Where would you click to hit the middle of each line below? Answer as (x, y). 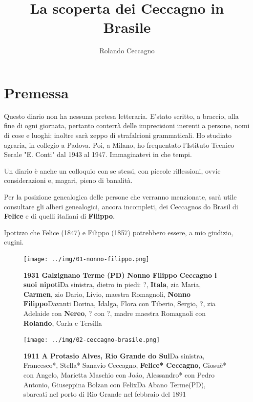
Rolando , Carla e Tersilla (63, 323)
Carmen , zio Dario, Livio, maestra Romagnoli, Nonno (107, 294)
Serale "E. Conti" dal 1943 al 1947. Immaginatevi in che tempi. (98, 154)
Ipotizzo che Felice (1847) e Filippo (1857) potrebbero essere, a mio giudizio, (119, 232)
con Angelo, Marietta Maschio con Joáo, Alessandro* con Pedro (119, 375)
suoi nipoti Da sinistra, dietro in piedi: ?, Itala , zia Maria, (112, 284)
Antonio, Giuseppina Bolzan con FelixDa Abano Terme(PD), (115, 384)
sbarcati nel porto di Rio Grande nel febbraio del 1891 (105, 394)
